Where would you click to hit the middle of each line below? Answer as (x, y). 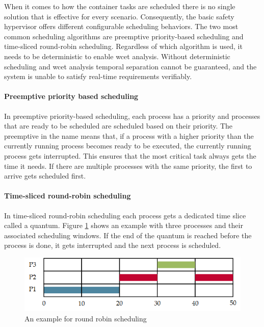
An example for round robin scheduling (86, 318)
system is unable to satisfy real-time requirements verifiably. (98, 76)
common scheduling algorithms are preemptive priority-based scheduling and (124, 36)
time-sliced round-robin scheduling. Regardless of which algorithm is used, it (123, 46)
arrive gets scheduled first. (45, 176)
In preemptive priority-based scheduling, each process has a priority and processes (132, 116)
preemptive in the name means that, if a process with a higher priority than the (129, 135)
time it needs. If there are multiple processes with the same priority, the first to (128, 166)
